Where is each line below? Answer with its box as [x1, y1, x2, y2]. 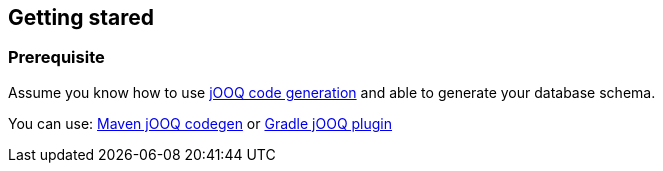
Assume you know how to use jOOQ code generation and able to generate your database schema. [8, 83, 656, 101]
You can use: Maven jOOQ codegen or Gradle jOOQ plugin [8, 114, 393, 132]
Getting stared [8, 5, 154, 30]
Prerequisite [8, 47, 105, 68]
